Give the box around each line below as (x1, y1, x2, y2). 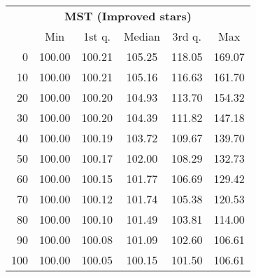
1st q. (83, 28, 111, 44)
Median (123, 28, 160, 44)
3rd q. (172, 28, 201, 44)
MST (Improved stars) (64, 8, 192, 24)
